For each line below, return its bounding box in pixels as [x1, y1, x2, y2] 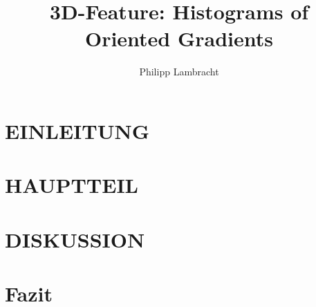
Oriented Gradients [84, 24, 274, 53]
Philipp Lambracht [139, 64, 219, 79]
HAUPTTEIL [5, 171, 138, 199]
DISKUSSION [5, 225, 145, 253]
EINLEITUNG [5, 116, 150, 145]
